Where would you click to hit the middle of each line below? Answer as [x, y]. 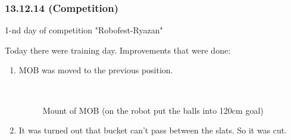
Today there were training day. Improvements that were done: [118, 50]
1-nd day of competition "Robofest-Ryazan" [84, 30]
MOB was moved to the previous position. [96, 70]
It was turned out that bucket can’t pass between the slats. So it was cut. [153, 130]
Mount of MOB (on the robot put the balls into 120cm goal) [153, 110]
